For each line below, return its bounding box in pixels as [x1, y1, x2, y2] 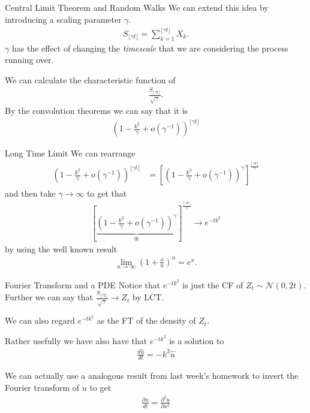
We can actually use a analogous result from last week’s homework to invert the [5, 369, 299, 382]
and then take [5, 186, 56, 199]
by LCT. [132, 291, 164, 303]
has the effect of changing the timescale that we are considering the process [11, 41, 288, 54]
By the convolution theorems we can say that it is [5, 104, 188, 117]
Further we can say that [5, 291, 93, 303]
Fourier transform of [5, 381, 80, 394]
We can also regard [5, 314, 75, 327]
